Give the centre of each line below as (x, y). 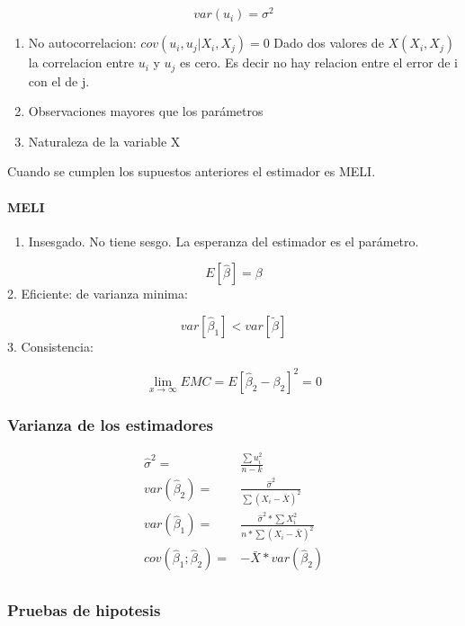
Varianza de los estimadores (110, 424)
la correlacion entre (81, 63)
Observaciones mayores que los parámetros (146, 111)
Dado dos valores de (329, 43)
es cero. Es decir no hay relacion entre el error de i (319, 63)
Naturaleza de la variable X (104, 141)
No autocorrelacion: (82, 43)
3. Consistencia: (50, 346)
